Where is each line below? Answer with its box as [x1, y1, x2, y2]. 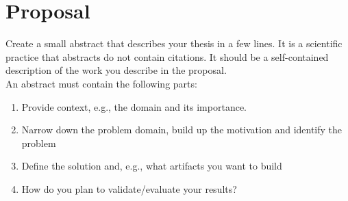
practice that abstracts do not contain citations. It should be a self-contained [5, 49, 329, 64]
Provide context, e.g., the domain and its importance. [21, 99, 247, 113]
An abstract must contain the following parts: [5, 76, 197, 90]
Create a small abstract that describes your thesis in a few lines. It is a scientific [5, 36, 343, 51]
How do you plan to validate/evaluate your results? [21, 181, 237, 196]
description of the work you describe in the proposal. [5, 63, 227, 77]
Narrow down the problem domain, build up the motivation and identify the [21, 122, 343, 137]
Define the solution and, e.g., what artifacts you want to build [21, 159, 282, 173]
